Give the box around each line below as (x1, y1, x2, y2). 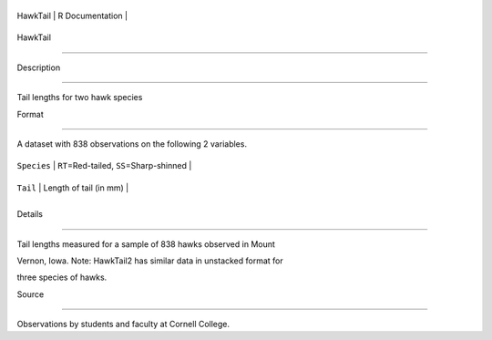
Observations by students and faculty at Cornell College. (16, 319, 231, 330)
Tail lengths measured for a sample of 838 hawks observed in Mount (16, 238, 275, 250)
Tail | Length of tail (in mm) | (16, 182, 129, 193)
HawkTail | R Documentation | (16, 10, 128, 21)
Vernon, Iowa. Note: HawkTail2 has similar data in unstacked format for (16, 255, 284, 266)
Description (16, 62, 61, 73)
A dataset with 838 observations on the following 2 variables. (16, 138, 248, 149)
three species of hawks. (16, 272, 108, 283)
